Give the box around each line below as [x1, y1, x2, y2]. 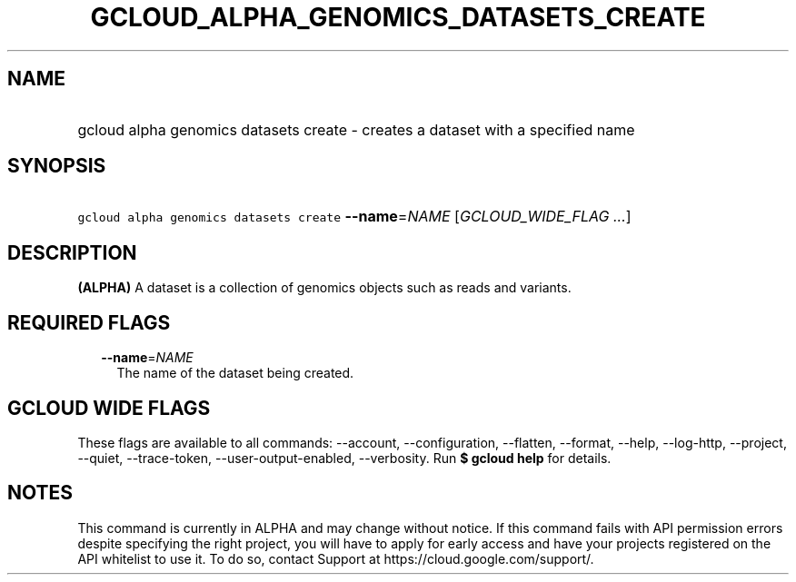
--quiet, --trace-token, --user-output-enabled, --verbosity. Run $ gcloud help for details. [77, 449, 612, 466]
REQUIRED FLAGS [7, 311, 171, 334]
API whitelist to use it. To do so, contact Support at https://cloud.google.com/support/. [77, 550, 594, 567]
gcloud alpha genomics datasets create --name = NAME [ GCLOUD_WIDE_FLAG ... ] [77, 207, 632, 226]
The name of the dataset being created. [116, 365, 354, 381]
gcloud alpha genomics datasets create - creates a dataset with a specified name [77, 120, 635, 139]
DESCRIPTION [7, 241, 137, 264]
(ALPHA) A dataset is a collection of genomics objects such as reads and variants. [77, 280, 572, 296]
